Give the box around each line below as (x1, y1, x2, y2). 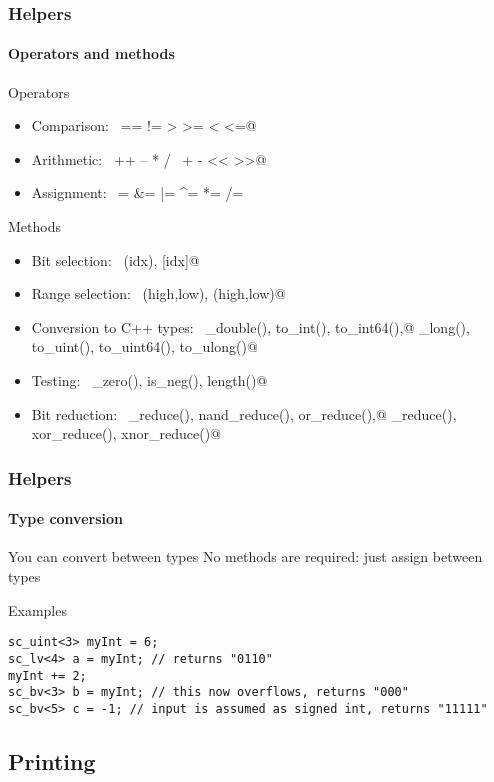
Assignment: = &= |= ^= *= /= (31, 182, 244, 203)
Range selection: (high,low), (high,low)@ (31, 283, 286, 304)
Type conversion (8, 508, 123, 529)
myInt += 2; (8, 668, 87, 683)
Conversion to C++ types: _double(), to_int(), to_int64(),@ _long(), (31, 316, 470, 337)
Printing (8, 745, 96, 776)
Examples (8, 599, 67, 620)
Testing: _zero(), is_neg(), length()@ (31, 369, 268, 390)
